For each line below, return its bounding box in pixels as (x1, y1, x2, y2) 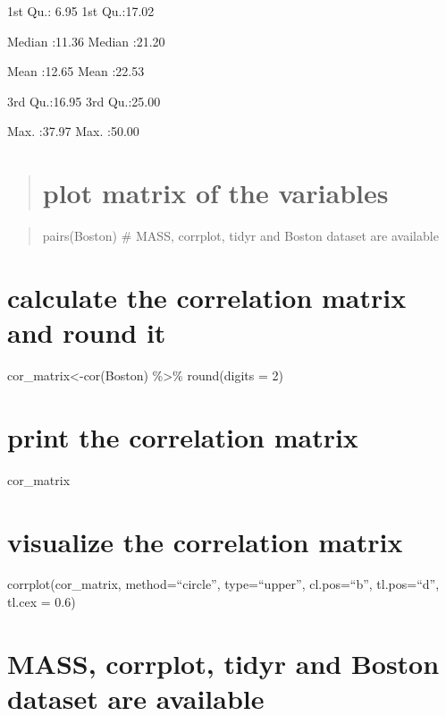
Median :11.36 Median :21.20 (7, 31, 165, 50)
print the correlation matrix (7, 418, 358, 455)
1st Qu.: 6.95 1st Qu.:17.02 (7, 2, 155, 20)
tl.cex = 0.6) (7, 592, 76, 611)
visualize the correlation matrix (7, 523, 403, 559)
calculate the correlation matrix (7, 278, 407, 315)
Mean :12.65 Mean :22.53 (7, 62, 145, 81)
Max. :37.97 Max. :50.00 (7, 122, 139, 141)
